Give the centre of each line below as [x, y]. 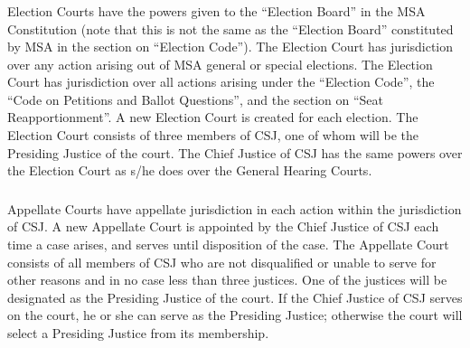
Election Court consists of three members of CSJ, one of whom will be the [213, 135]
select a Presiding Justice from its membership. [138, 332]
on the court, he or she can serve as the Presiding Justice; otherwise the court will [235, 315]
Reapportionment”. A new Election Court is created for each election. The [213, 117]
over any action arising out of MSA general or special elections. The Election [220, 64]
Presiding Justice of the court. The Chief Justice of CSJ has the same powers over [235, 152]
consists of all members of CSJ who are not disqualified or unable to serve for [222, 262]
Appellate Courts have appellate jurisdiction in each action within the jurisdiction [235, 208]
